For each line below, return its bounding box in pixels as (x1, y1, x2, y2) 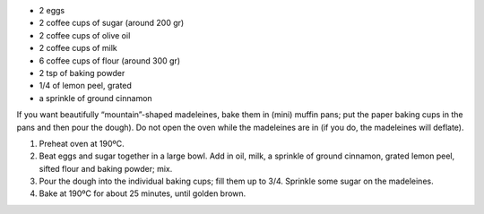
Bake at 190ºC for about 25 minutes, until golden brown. (39, 188, 246, 199)
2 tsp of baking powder (39, 67, 125, 78)
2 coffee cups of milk (39, 43, 117, 54)
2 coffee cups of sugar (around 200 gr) (39, 18, 185, 29)
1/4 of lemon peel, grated (39, 81, 132, 91)
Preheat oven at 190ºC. (39, 138, 125, 149)
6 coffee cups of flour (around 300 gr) (39, 55, 181, 66)
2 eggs (39, 5, 65, 15)
